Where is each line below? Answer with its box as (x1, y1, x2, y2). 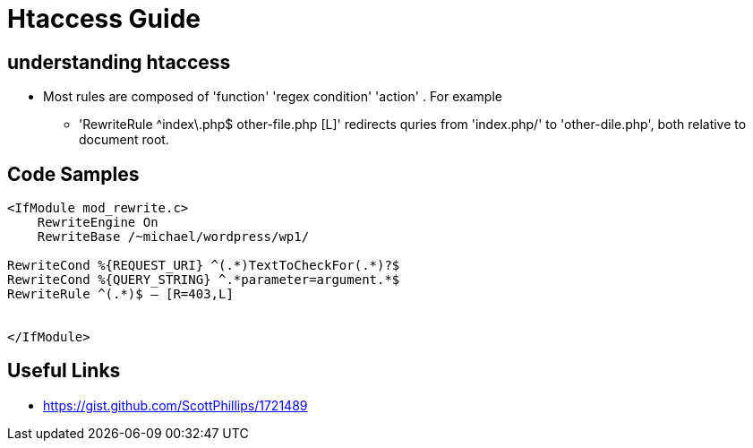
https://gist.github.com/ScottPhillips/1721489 (43, 397, 308, 413)
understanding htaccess (7, 50, 231, 73)
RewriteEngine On (37, 215, 158, 230)
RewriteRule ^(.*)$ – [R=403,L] (7, 287, 234, 302)
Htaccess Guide (7, 4, 201, 34)
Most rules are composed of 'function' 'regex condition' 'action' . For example (43, 89, 502, 105)
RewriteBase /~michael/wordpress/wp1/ (37, 229, 310, 245)
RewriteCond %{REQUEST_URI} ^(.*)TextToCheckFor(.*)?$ (7, 258, 400, 273)
